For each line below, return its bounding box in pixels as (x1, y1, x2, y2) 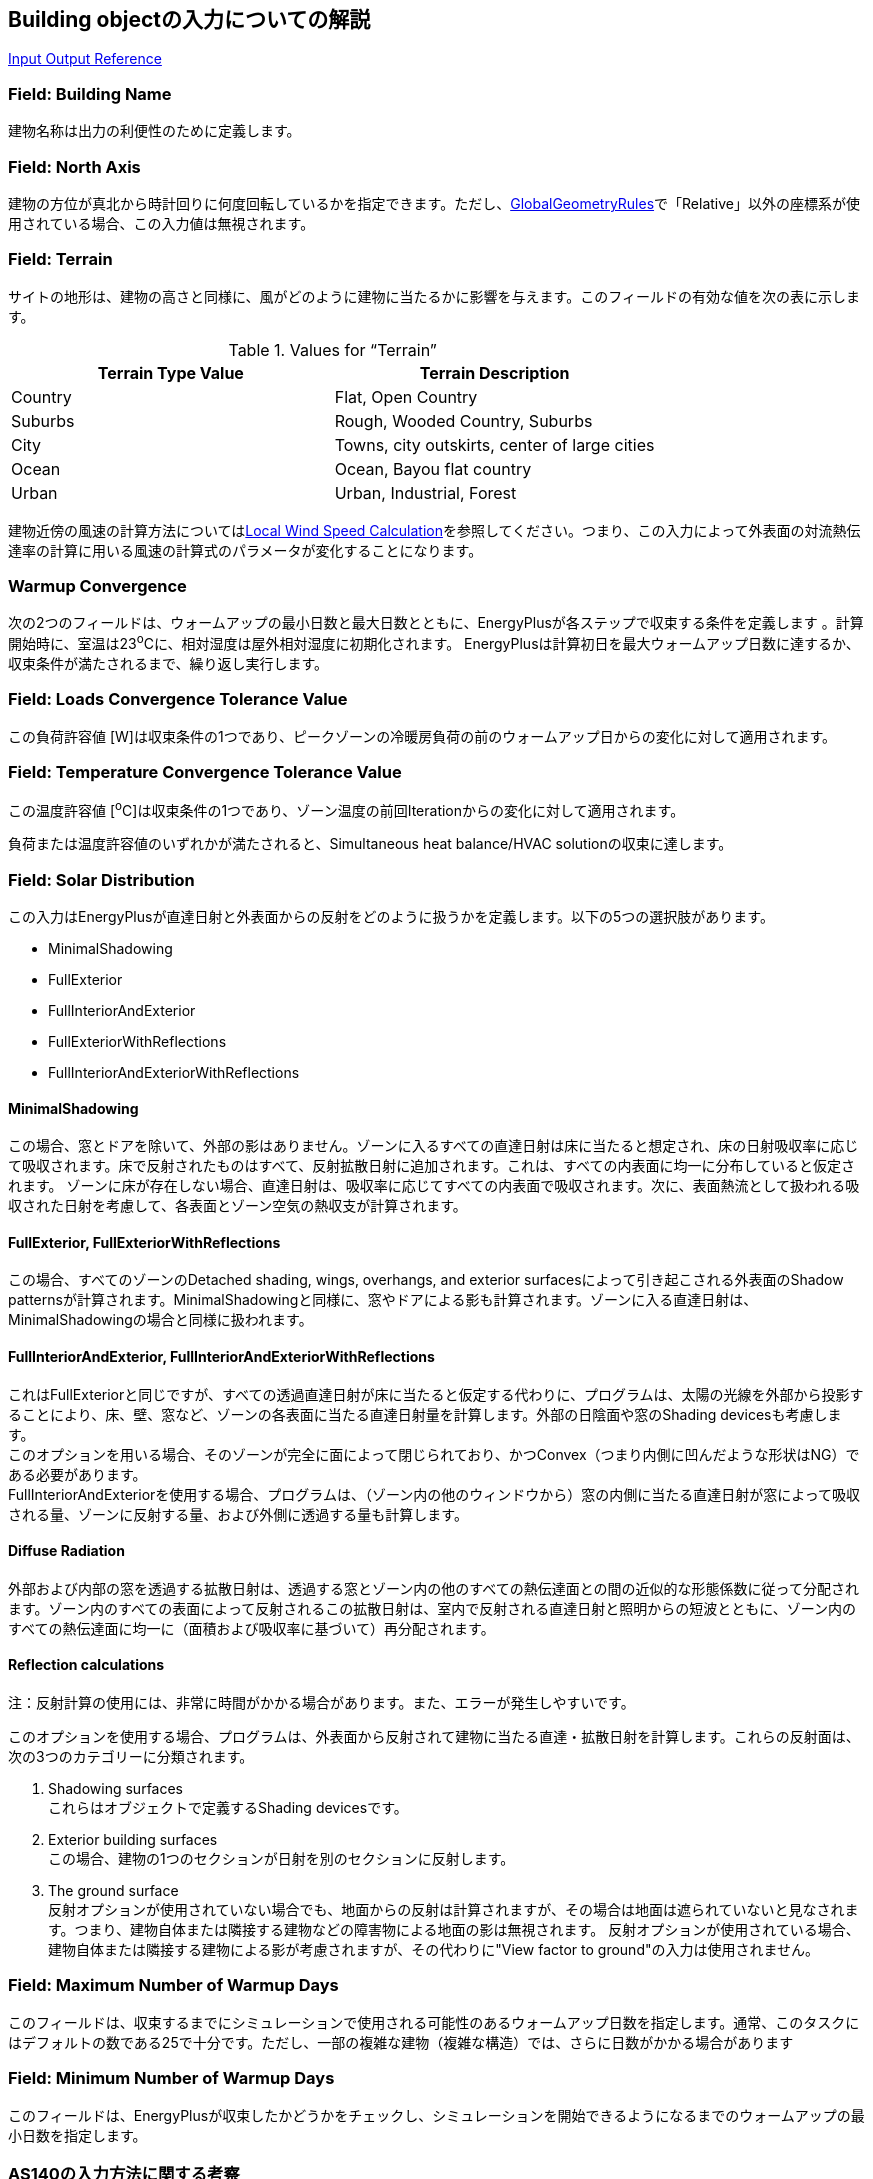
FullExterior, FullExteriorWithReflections (8, 1233, 281, 1251)
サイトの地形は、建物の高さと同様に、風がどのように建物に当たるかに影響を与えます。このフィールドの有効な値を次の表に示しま (8, 287, 860, 305)
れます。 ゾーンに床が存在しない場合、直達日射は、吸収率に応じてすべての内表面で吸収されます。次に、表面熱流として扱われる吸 (8, 1177, 860, 1195)
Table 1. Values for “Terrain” (228, 339, 437, 360)
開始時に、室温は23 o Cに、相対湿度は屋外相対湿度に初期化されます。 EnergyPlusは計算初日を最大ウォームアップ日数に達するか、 (8, 632, 860, 653)
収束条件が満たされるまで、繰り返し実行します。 (8, 655, 329, 673)
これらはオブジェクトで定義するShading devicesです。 (48, 1799, 408, 1817)
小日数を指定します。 (8, 2126, 147, 2144)
